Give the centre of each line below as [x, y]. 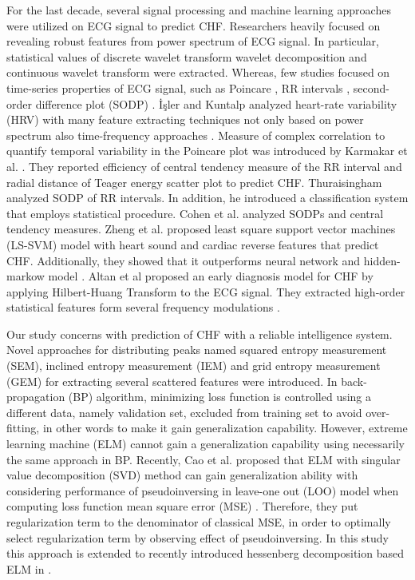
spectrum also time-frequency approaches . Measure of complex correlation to [196, 135]
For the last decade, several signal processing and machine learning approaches [199, 10]
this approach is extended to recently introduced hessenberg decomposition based [206, 553]
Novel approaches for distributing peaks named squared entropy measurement [197, 350]
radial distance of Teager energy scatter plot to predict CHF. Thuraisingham [194, 182]
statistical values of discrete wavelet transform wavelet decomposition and [187, 56]
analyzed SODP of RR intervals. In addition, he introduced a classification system [207, 198]
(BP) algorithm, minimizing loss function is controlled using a [220, 397]
